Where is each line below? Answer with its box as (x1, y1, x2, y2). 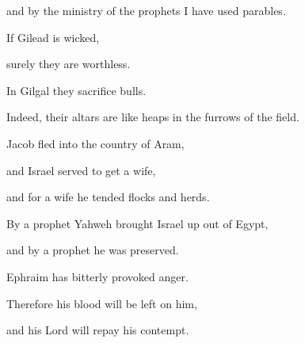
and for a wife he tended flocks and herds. (6, 189, 210, 205)
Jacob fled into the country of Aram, (6, 135, 185, 151)
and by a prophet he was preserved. (6, 242, 179, 258)
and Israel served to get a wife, (6, 162, 156, 178)
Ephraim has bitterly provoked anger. (6, 268, 189, 284)
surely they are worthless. (6, 55, 131, 72)
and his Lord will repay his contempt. (6, 322, 189, 338)
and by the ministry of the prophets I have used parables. (6, 2, 286, 18)
